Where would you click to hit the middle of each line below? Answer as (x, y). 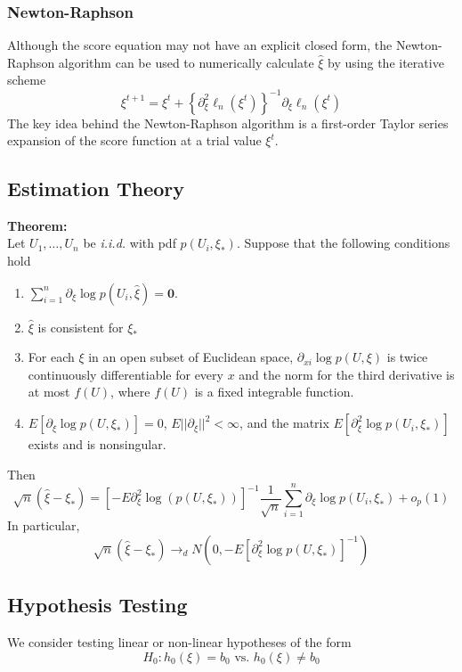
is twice (407, 357)
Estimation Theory (96, 188)
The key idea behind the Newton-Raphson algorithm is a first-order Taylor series (228, 123)
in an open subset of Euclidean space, (191, 357)
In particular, (44, 525)
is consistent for (81, 327)
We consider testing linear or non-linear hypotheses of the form (179, 642)
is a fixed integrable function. (274, 392)
